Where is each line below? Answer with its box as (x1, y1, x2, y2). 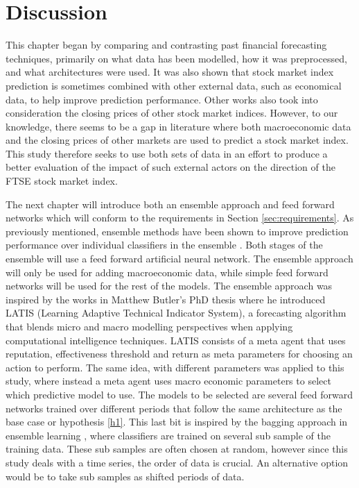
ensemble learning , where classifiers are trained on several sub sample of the (6, 428, 331, 442)
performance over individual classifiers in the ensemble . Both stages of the (6, 237, 323, 252)
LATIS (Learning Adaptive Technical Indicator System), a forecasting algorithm (6, 305, 347, 320)
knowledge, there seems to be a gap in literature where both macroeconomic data (6, 119, 351, 133)
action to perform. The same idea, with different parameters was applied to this (6, 360, 344, 374)
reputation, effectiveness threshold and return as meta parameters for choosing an (6, 346, 353, 361)
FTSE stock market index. (6, 174, 118, 188)
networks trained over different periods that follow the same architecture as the (6, 401, 342, 415)
